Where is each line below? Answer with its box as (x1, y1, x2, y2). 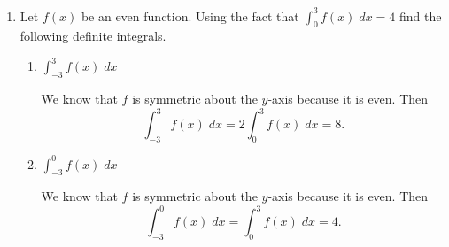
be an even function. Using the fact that (81, 6, 299, 25)
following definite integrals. (19, 27, 166, 45)
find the (399, 6, 442, 25)
